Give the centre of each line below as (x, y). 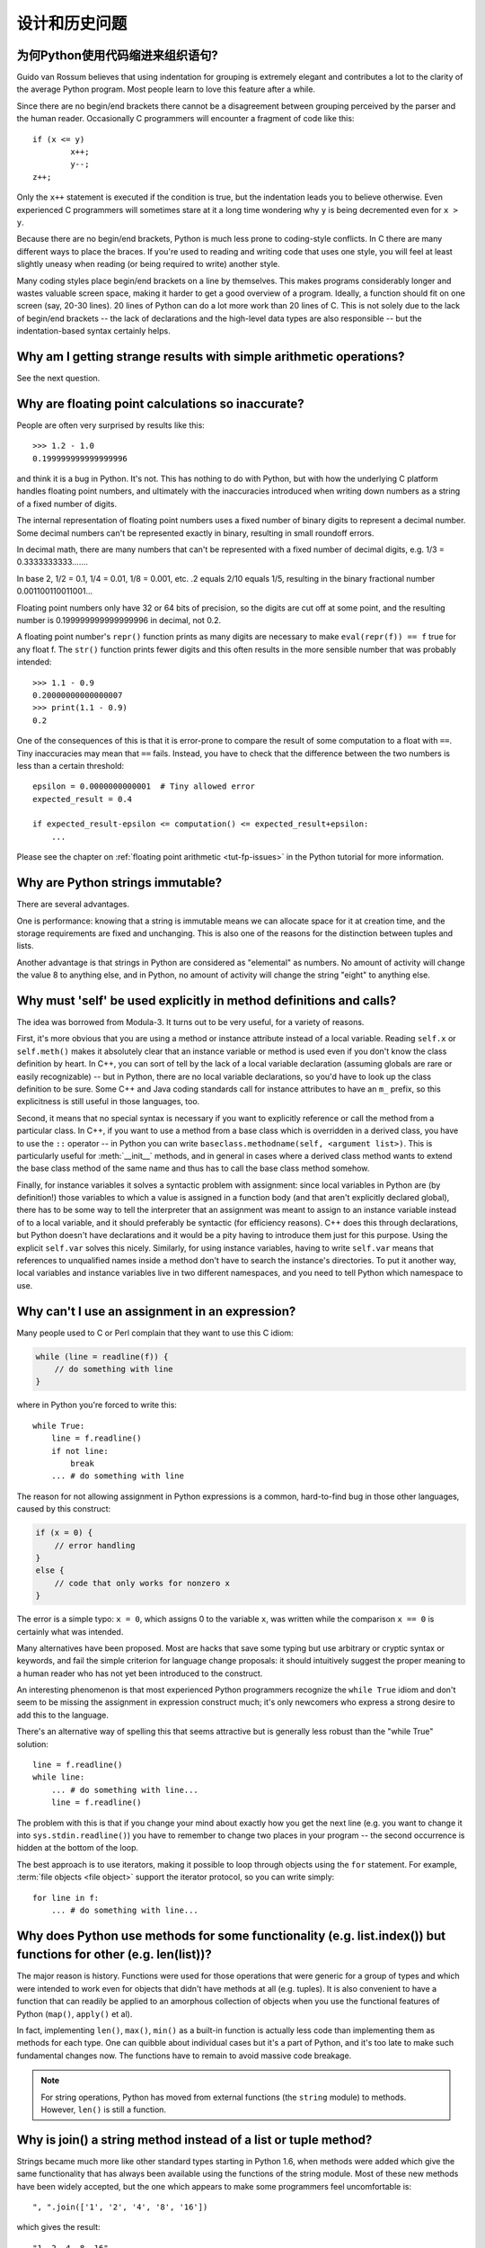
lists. (26, 946)
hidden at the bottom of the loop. (78, 1848)
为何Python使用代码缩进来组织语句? (118, 55)
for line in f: (66, 1898)
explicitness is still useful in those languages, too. (108, 1102)
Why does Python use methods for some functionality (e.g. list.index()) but (231, 1936)
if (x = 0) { (64, 1533)
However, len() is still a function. (103, 2110)
